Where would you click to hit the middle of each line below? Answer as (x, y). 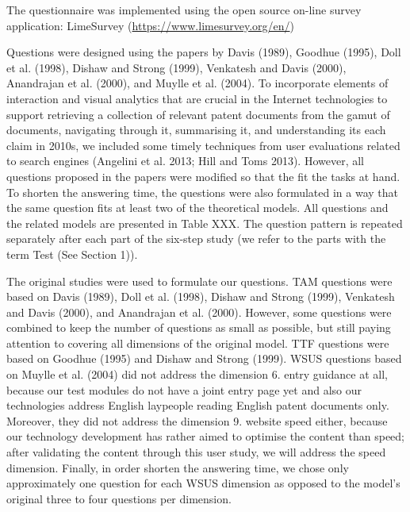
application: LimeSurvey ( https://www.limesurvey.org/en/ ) (150, 25)
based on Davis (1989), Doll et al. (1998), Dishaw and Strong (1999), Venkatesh (201, 296)
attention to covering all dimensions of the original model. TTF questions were (198, 343)
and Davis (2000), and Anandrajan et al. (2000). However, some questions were (199, 312)
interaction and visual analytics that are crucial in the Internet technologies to (197, 98)
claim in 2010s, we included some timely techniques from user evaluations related (203, 145)
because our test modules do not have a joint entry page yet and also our (184, 389)
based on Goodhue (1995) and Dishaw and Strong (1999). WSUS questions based (204, 358)
